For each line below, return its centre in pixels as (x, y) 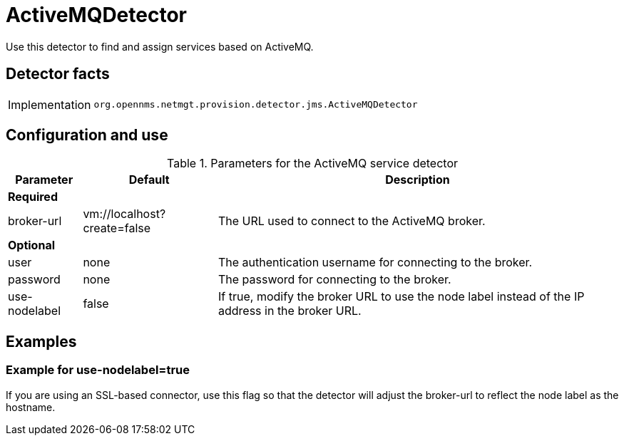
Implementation (50, 104)
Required (33, 197)
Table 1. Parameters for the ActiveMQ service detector (312, 164)
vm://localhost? (124, 214)
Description (418, 180)
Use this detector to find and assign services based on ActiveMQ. (160, 46)
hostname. (31, 407)
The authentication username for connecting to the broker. (375, 263)
